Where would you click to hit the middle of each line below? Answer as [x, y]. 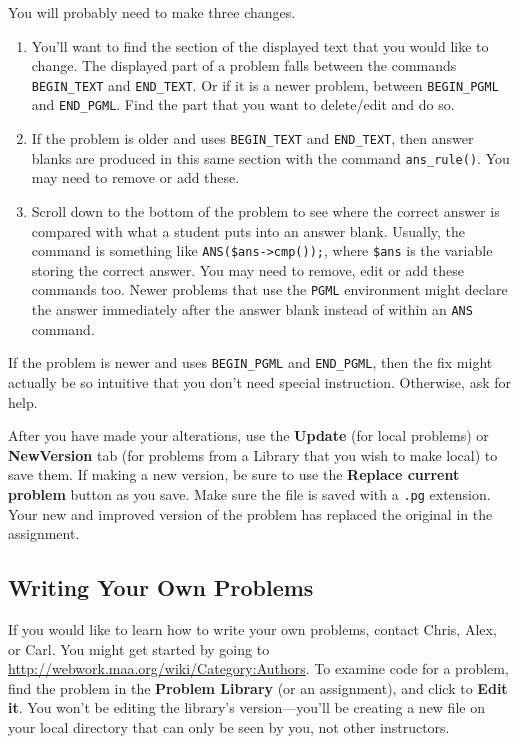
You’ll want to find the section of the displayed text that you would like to [260, 45]
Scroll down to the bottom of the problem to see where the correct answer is [265, 211]
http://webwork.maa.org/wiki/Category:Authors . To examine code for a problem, [258, 668]
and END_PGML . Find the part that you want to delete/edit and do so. [243, 104]
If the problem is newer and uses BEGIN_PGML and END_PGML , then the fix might [250, 362]
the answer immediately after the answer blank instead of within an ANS [252, 309]
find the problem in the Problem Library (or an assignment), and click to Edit [258, 687]
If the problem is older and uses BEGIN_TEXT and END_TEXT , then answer [252, 138]
